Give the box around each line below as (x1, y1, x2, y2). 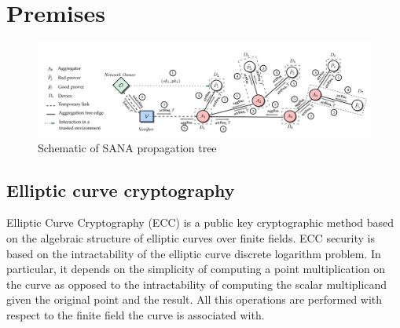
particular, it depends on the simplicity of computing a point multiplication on (6, 261, 386, 277)
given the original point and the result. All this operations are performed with (6, 291, 383, 308)
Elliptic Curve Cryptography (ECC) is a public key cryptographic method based (6, 214, 394, 231)
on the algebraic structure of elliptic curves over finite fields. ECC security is (6, 229, 376, 246)
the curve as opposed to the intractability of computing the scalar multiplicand (6, 275, 387, 292)
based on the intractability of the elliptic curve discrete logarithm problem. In (6, 245, 381, 261)
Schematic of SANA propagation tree (38, 139, 217, 155)
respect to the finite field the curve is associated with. (6, 306, 265, 323)
